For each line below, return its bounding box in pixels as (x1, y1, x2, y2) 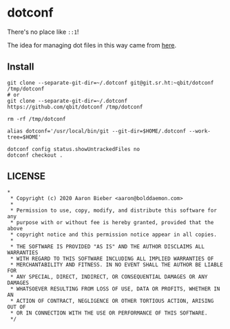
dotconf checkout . (7, 152, 63, 159)
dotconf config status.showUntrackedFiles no (7, 146, 140, 152)
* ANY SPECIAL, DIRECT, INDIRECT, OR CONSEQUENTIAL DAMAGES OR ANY (10, 273, 208, 280)
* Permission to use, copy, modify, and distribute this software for (10, 207, 217, 214)
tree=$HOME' (7, 133, 41, 141)
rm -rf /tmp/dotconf (7, 115, 67, 122)
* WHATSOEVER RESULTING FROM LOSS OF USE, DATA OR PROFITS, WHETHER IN (10, 285, 220, 292)
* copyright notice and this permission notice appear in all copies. (10, 231, 217, 238)
